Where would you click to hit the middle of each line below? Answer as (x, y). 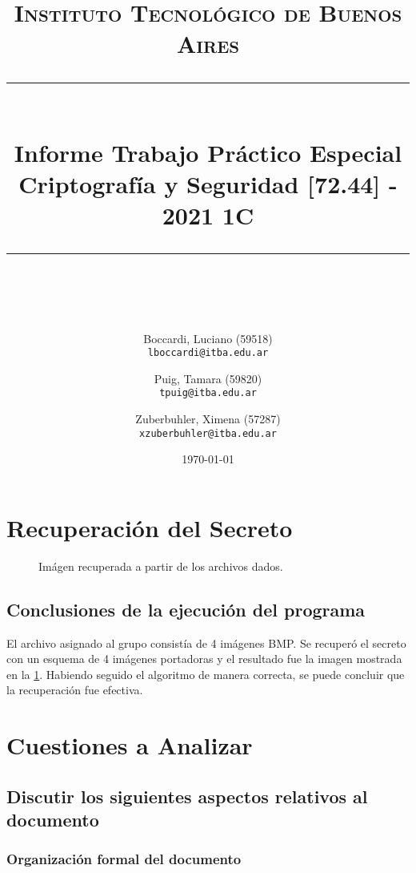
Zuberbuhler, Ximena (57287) (208, 418)
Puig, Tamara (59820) (208, 378)
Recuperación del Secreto (150, 527)
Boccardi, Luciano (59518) (208, 338)
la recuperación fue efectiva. (75, 690)
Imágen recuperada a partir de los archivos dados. (161, 566)
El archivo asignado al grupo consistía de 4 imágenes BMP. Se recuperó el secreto (206, 643)
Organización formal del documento (124, 859)
